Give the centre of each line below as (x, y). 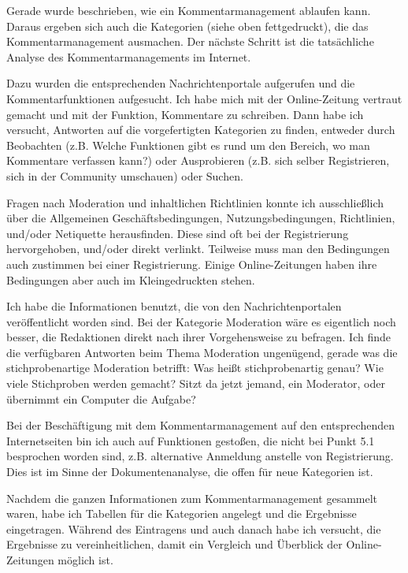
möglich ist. (85, 560)
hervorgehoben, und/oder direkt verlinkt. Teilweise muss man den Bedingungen (198, 249)
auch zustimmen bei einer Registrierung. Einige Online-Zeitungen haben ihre (192, 264)
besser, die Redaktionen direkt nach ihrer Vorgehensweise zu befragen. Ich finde (199, 337)
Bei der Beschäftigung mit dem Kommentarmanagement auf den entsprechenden (200, 425)
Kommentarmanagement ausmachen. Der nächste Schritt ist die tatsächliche (190, 41)
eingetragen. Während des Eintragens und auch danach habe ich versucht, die (194, 528)
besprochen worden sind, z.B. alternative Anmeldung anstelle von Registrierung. (200, 456)
